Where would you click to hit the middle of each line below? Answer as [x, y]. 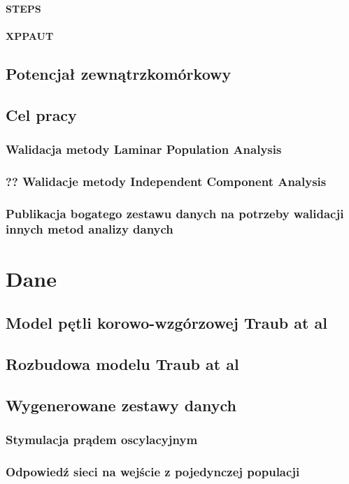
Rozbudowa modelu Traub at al [122, 363]
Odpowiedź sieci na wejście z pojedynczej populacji [153, 471]
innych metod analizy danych [90, 229]
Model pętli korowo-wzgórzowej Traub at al [166, 323]
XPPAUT [30, 35]
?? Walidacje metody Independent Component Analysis [166, 181]
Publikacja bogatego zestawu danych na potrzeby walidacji [175, 213]
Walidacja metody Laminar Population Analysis [144, 149]
